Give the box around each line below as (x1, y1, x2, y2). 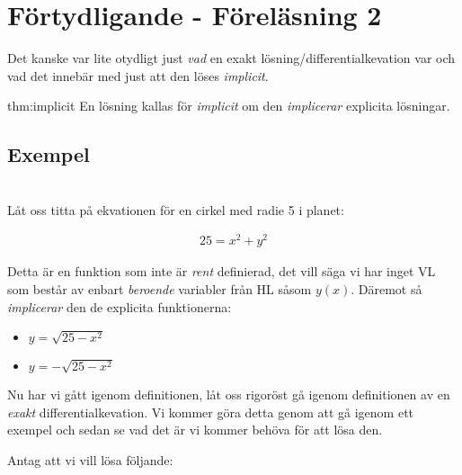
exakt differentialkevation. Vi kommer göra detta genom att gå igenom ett (7, 402, 414, 421)
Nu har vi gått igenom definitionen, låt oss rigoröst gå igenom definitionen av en (7, 385, 450, 404)
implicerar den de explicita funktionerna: (7, 297, 232, 316)
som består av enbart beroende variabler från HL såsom (7, 280, 312, 298)
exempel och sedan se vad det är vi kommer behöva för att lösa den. (7, 420, 383, 439)
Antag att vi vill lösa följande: (7, 450, 173, 469)
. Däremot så (351, 280, 422, 298)
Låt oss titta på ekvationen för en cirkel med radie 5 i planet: (7, 200, 344, 219)
